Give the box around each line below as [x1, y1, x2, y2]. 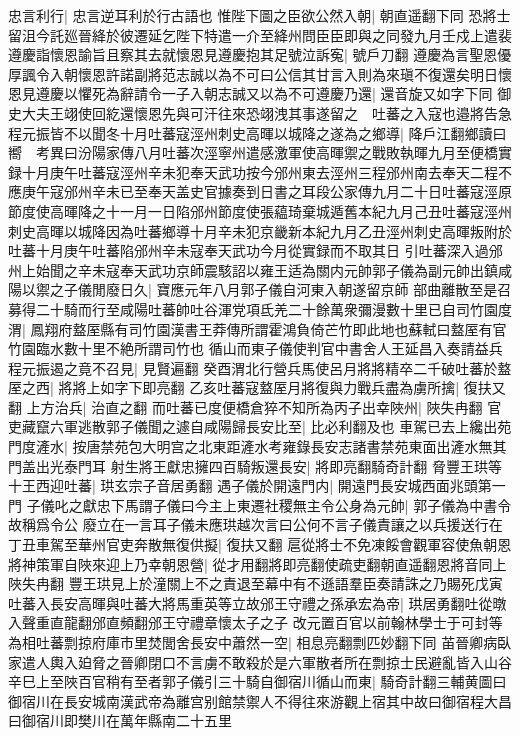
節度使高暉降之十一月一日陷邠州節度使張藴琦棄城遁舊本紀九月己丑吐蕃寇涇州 [8, 200, 512, 221]
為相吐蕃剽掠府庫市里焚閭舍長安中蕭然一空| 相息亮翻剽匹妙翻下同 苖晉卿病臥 [8, 632, 512, 652]
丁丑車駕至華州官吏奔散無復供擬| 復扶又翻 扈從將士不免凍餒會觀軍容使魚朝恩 [8, 534, 512, 555]
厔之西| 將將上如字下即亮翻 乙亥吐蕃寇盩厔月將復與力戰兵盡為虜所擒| [8, 377, 460, 398]
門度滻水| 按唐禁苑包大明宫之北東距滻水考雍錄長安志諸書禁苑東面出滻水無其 [8, 436, 507, 457]
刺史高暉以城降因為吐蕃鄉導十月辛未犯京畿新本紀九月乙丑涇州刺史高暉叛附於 [8, 220, 512, 241]
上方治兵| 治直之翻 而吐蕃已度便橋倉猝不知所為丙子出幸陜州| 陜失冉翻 [26, 396, 483, 417]
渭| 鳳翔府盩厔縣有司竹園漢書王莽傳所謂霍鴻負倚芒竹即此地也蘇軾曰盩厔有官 [8, 318, 507, 339]
